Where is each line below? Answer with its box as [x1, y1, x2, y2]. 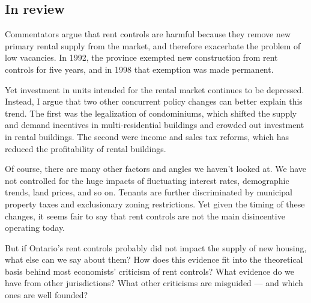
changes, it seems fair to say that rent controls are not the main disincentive [5, 209, 285, 222]
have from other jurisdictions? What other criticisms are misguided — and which [5, 277, 303, 289]
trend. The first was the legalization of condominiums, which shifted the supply [5, 106, 297, 119]
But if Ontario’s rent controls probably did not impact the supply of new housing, [5, 241, 307, 254]
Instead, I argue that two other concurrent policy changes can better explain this [5, 95, 303, 108]
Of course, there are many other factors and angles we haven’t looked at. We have [5, 162, 307, 175]
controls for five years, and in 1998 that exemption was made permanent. [5, 63, 274, 75]
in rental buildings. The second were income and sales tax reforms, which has [5, 130, 289, 142]
